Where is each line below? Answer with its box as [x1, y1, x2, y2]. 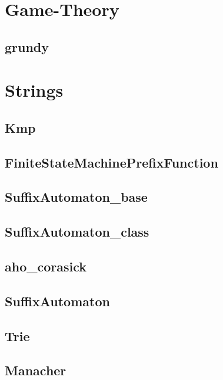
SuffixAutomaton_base [5, 188, 148, 206]
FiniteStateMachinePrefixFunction [5, 153, 218, 171]
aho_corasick [5, 257, 87, 276]
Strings [5, 78, 64, 102]
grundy [5, 37, 49, 55]
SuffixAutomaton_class [5, 222, 149, 241]
